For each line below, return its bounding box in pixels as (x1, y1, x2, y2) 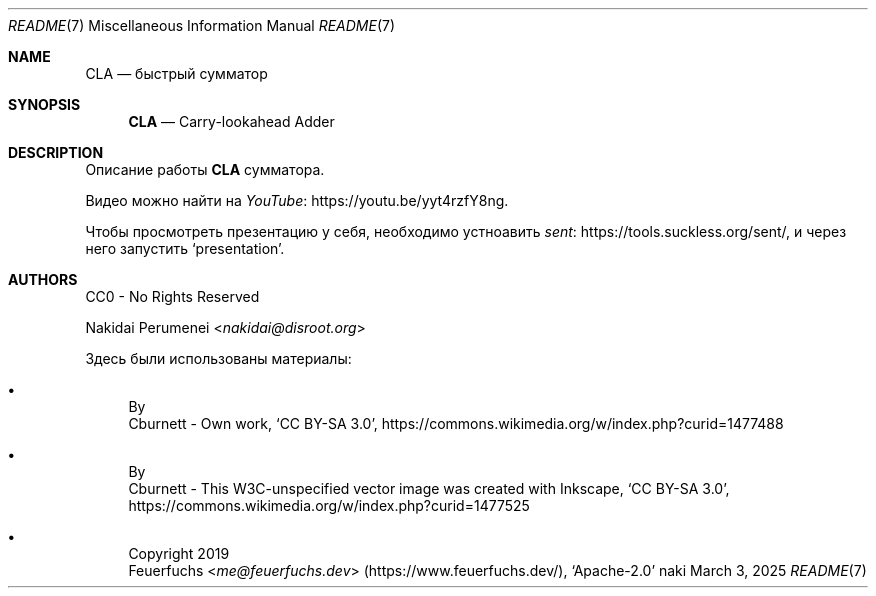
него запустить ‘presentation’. (85, 240, 285, 257)
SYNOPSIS (8, 96, 81, 113)
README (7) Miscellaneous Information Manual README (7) (8, 17, 396, 34)
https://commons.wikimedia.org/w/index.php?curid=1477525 (128, 497, 530, 514)
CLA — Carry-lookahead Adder (128, 113, 335, 130)
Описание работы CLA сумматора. (85, 161, 325, 178)
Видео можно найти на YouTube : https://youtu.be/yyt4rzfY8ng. (85, 192, 509, 209)
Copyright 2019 (128, 545, 230, 562)
